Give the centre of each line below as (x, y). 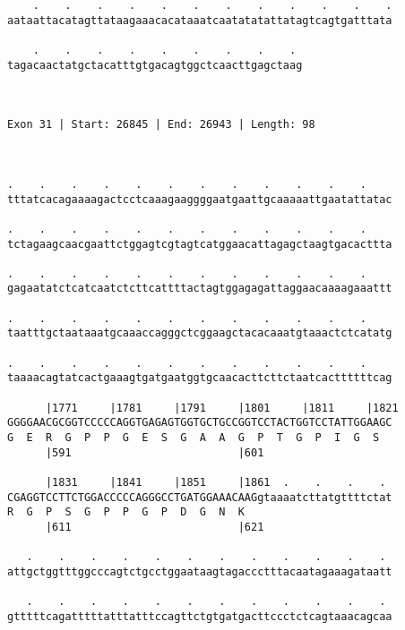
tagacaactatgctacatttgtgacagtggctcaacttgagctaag (155, 65)
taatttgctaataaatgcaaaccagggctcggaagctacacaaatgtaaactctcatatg (200, 333)
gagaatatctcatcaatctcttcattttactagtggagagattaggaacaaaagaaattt (200, 289)
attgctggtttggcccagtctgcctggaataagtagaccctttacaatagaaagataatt (200, 571)
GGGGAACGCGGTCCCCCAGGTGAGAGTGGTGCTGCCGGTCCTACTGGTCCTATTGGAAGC (200, 423)
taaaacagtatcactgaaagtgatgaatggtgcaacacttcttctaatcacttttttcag (200, 378)
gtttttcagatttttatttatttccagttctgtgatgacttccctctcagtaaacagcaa (200, 616)
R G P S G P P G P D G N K (126, 512)
